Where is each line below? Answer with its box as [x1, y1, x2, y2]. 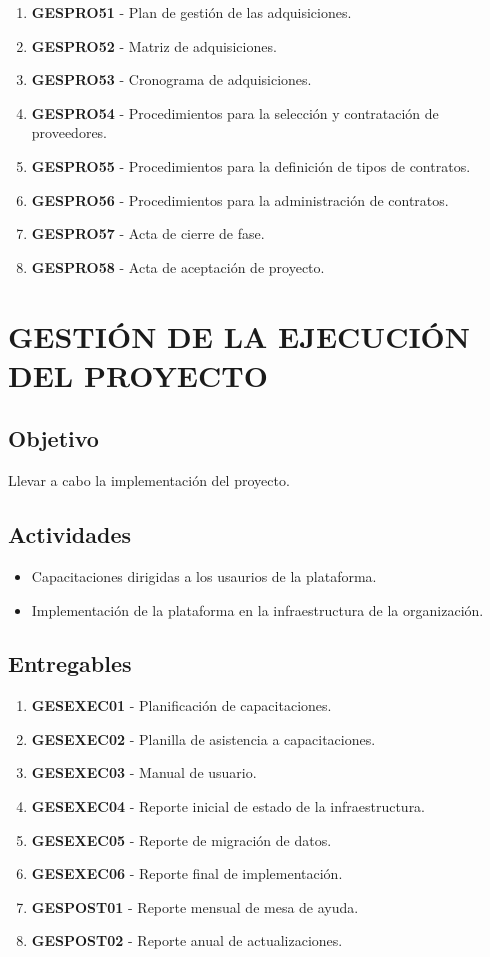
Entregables [8, 648, 132, 679]
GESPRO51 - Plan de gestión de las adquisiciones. [31, 2, 352, 22]
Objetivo [8, 423, 99, 454]
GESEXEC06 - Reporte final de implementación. [31, 863, 343, 884]
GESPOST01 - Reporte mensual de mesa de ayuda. [31, 896, 359, 917]
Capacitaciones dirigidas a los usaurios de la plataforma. [31, 565, 377, 586]
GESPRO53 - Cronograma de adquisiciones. [31, 69, 312, 90]
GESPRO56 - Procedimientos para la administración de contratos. [31, 189, 449, 210]
